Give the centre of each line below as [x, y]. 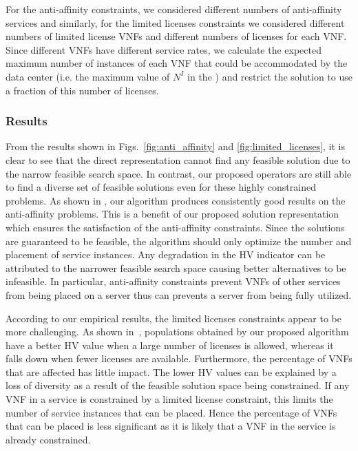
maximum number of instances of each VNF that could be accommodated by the [177, 63]
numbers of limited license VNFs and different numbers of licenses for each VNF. [176, 36]
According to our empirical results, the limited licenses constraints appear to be [173, 318]
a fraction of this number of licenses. [82, 90]
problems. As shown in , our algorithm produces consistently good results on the [176, 200]
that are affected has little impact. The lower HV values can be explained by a [171, 371]
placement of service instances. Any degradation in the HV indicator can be [166, 254]
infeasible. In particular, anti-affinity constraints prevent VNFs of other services [173, 281]
